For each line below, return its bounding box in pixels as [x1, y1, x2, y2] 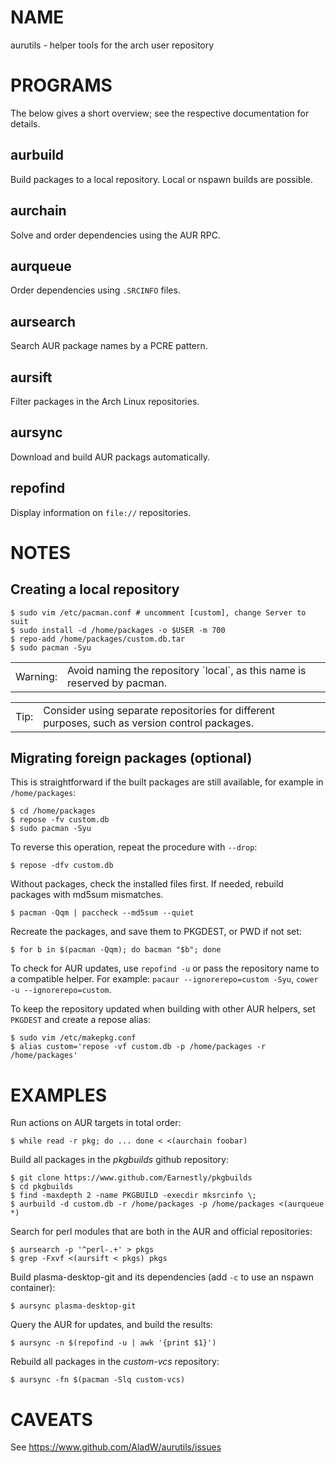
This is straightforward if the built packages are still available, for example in [10, 776, 324, 788]
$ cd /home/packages [10, 806, 97, 816]
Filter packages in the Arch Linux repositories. [10, 395, 200, 407]
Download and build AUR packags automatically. [10, 451, 211, 463]
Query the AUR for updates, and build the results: [10, 1319, 213, 1331]
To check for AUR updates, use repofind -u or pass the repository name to [10, 962, 320, 975]
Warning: [15, 669, 58, 683]
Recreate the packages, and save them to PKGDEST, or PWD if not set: [10, 926, 302, 938]
